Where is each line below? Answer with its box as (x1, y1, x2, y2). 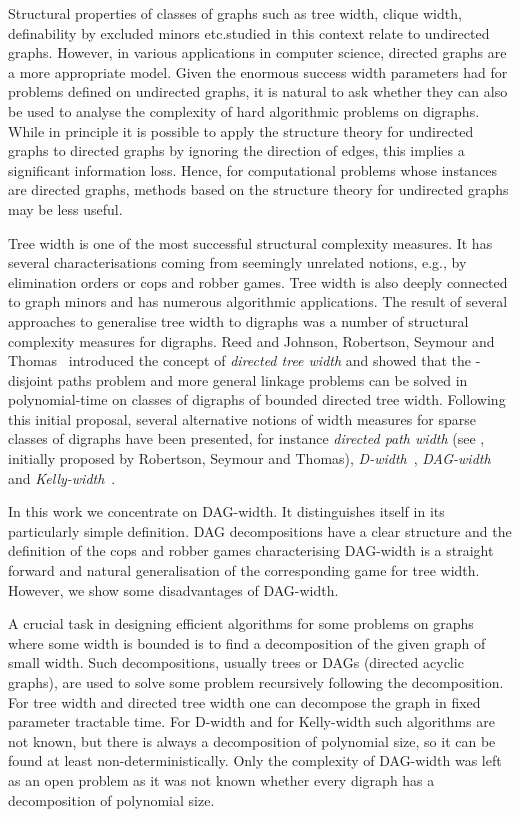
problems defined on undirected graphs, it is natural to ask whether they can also (8, 81, 508, 102)
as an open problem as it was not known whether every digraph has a (8, 769, 435, 790)
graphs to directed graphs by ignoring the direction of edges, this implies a (8, 140, 465, 161)
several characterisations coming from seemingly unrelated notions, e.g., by (8, 252, 467, 273)
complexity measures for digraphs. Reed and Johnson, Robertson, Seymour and (8, 330, 495, 351)
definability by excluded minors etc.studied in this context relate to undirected (8, 22, 490, 43)
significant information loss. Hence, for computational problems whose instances (8, 159, 498, 180)
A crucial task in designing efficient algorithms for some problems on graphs (8, 613, 474, 634)
